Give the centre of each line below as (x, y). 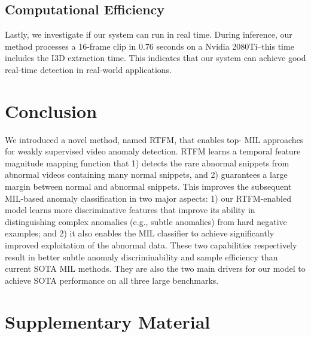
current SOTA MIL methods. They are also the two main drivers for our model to (155, 268)
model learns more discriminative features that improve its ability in (130, 210)
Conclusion (51, 110)
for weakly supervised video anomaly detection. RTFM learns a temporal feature (153, 151)
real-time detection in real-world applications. (89, 69)
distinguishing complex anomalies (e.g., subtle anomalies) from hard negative (146, 221)
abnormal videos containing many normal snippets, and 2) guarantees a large (146, 174)
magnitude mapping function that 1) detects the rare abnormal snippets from (147, 163)
